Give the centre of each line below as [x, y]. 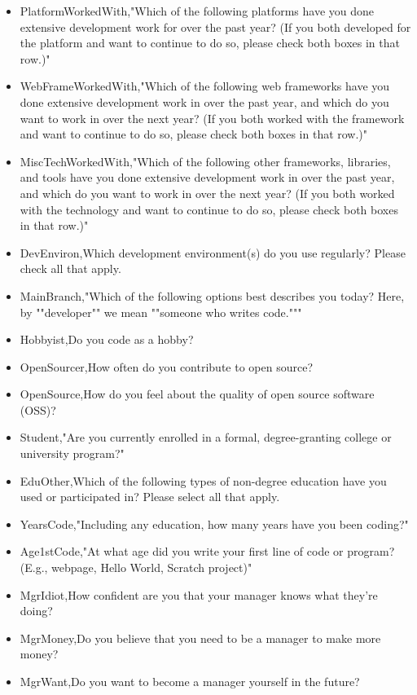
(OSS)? [38, 409]
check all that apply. [70, 268]
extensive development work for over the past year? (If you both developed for [215, 26]
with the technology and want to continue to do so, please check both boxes [209, 209]
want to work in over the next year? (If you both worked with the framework [212, 118]
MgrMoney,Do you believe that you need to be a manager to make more [200, 638]
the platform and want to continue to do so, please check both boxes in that [210, 43]
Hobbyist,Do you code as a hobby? [107, 339]
